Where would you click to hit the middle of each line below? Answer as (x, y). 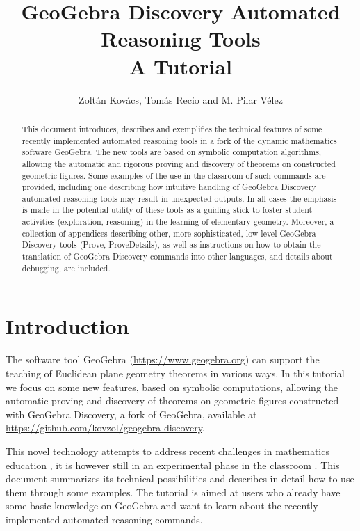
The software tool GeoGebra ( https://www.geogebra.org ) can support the (163, 359)
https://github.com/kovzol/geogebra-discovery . (105, 428)
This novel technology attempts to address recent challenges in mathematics (167, 451)
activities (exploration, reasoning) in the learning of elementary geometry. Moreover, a (178, 222)
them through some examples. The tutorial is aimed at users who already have (173, 492)
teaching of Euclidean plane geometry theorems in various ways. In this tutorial (175, 373)
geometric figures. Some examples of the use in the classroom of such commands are (174, 175)
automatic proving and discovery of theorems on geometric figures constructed (172, 401)
